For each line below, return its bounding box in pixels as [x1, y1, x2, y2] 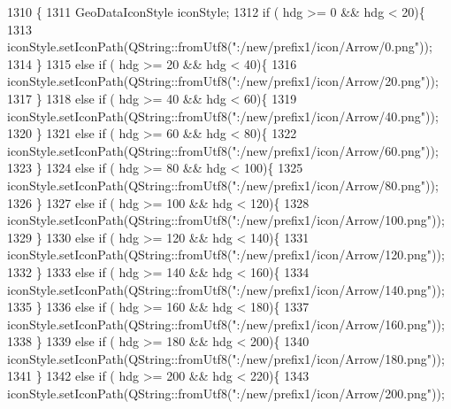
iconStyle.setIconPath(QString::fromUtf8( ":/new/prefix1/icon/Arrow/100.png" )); [7, 211, 445, 229]
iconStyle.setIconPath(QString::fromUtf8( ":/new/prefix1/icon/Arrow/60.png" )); [7, 141, 439, 159]
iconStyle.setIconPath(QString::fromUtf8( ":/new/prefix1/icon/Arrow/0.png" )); [7, 37, 432, 56]
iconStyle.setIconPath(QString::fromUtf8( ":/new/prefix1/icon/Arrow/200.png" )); [7, 384, 445, 403]
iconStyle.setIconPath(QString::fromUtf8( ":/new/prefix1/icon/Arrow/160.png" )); [7, 314, 445, 333]
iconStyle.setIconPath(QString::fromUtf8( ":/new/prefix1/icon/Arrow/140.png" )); [7, 280, 445, 298]
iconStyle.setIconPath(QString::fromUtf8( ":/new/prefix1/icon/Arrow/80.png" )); [7, 175, 439, 194]
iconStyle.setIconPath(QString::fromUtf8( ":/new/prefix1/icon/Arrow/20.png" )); [7, 72, 439, 90]
